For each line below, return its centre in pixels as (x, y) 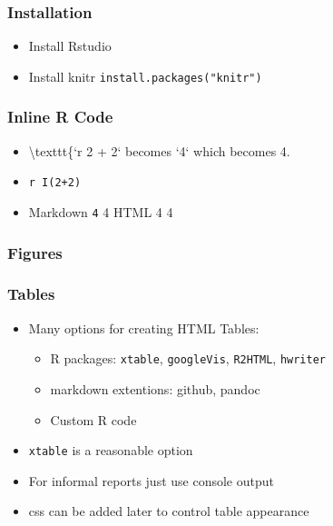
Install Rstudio (70, 46)
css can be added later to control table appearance (169, 511)
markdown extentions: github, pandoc (155, 388)
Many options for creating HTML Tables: (144, 328)
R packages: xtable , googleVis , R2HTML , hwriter (188, 358)
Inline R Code (60, 117)
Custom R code (93, 419)
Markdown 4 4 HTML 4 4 (101, 211)
